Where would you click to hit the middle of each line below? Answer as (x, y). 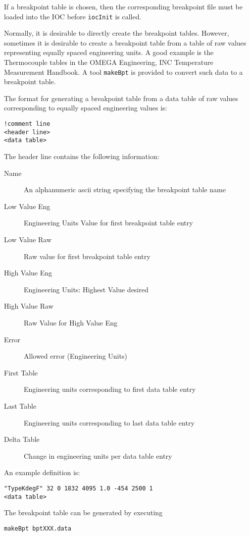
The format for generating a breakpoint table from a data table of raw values (121, 98)
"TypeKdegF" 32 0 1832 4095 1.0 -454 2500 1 (78, 488)
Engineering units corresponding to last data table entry (109, 422)
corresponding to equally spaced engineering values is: (86, 108)
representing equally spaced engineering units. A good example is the (109, 52)
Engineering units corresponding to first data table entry (110, 389)
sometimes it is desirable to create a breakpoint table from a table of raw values (125, 42)
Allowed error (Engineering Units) (75, 356)
